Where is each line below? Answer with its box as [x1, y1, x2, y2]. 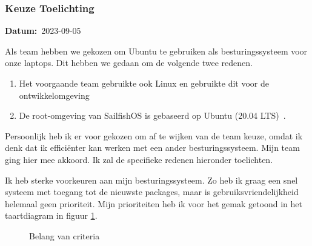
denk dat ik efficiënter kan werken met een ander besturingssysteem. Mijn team [5, 141, 300, 154]
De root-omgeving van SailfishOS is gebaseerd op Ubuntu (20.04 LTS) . [19, 109, 286, 122]
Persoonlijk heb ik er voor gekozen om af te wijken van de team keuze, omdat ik [5, 129, 303, 142]
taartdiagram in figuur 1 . [5, 209, 98, 222]
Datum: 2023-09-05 [5, 24, 81, 37]
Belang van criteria [29, 229, 100, 242]
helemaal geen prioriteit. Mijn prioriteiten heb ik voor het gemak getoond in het [5, 197, 303, 210]
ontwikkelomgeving [19, 88, 90, 101]
